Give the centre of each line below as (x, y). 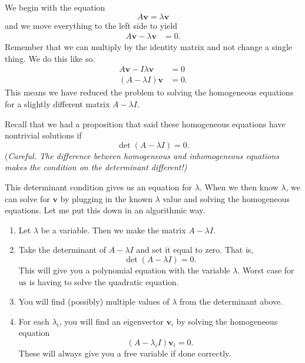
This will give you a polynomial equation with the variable (124, 270)
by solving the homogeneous (227, 321)
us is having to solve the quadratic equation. (99, 281)
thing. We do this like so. (50, 58)
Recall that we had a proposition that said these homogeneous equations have (145, 123)
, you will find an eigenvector (111, 321)
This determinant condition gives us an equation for (99, 187)
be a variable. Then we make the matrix (113, 230)
